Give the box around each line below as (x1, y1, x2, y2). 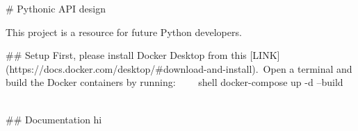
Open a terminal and (263, 61, 352, 76)
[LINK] (250, 48, 280, 62)
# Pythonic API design (6, 1, 106, 15)
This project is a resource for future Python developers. (6, 24, 242, 39)
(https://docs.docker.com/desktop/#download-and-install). (6, 61, 259, 76)
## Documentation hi (6, 112, 102, 126)
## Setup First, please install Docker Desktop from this (6, 48, 247, 62)
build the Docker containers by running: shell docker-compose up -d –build (6, 75, 343, 89)
